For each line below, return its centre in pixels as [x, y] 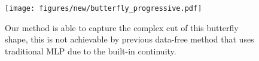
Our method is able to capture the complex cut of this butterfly [122, 27]
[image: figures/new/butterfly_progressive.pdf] [103, 8]
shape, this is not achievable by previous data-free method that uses [129, 39]
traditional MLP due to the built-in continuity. [91, 51]
